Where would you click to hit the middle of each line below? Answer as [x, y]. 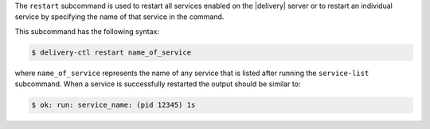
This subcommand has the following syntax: [87, 31]
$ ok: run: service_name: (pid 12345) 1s [113, 105]
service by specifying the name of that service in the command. [119, 17]
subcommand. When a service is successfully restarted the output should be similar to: [158, 84]
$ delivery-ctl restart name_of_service [111, 52]
